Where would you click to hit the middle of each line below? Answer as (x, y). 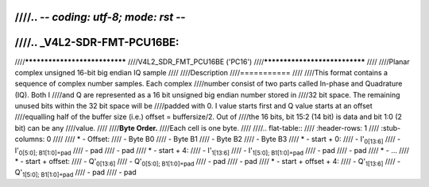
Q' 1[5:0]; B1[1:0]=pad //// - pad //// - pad (75, 173)
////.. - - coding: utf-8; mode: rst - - (100, 17)
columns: (30, 139)
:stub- (391, 128)
